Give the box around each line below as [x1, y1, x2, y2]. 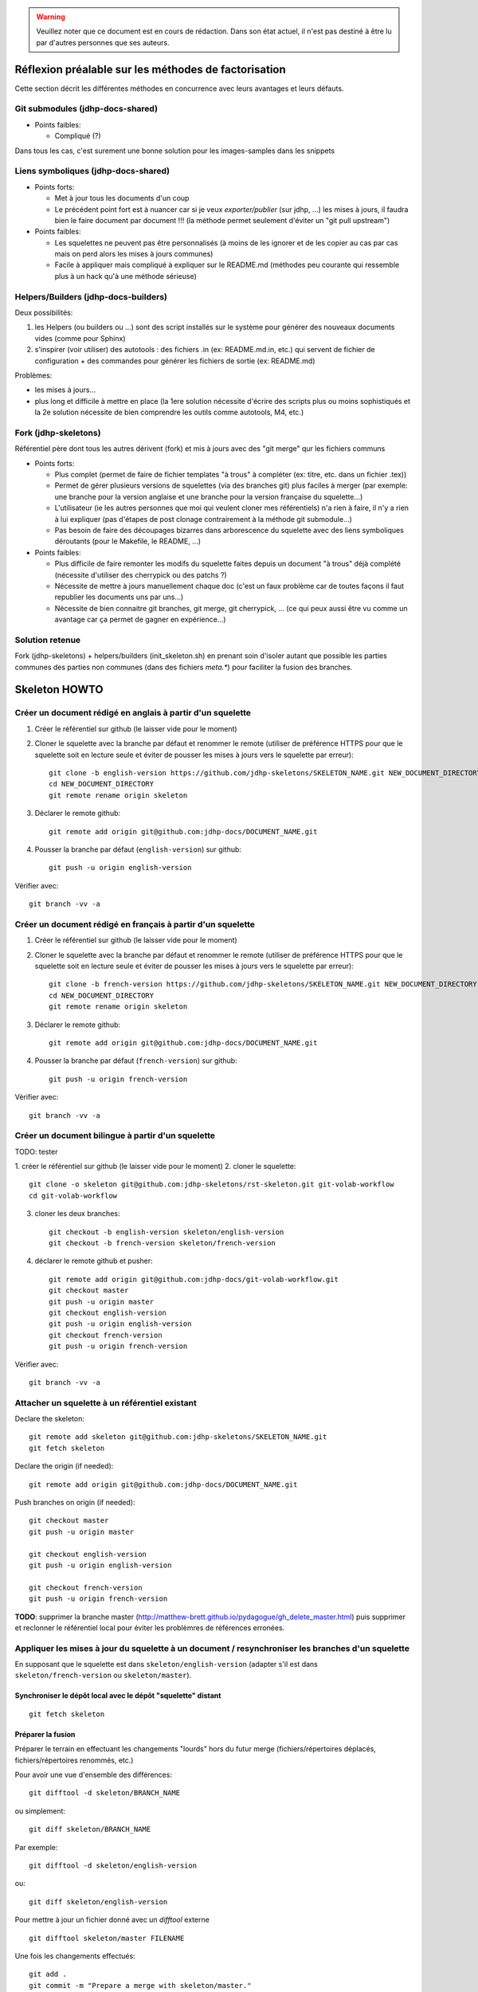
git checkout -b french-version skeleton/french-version [49, 1239, 276, 1248]
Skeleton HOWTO [14, 683, 104, 696]
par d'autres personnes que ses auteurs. [36, 37, 170, 47]
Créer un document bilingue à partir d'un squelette [14, 1130, 215, 1141]
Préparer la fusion [14, 1729, 76, 1739]
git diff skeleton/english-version [29, 1897, 168, 1906]
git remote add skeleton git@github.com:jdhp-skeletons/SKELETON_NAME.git [29, 1433, 327, 1441]
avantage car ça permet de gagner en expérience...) [54, 614, 226, 625]
